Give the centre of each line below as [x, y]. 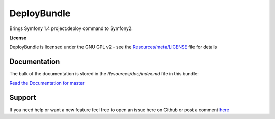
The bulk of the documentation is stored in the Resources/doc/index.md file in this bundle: [104, 74]
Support [23, 97]
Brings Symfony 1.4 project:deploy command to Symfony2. [71, 28]
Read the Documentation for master [47, 83]
